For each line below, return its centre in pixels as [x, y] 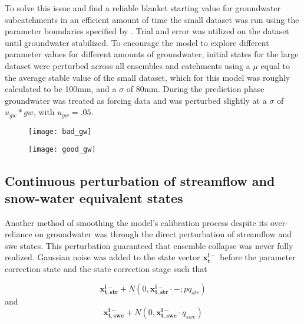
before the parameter [258, 257]
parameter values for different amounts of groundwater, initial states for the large [152, 54]
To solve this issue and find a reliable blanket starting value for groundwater [143, 8]
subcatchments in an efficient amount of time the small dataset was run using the [152, 19]
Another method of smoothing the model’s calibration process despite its [136, 222]
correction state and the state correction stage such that [106, 269]
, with [44, 112]
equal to [275, 65]
